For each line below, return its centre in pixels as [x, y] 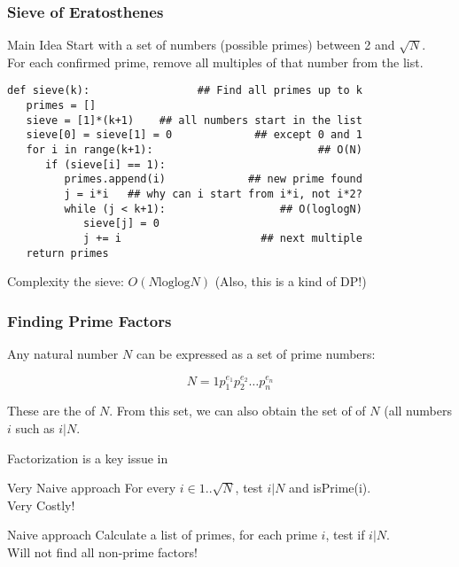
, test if [345, 535]
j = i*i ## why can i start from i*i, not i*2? [213, 194]
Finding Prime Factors [89, 320]
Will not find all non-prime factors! [102, 551]
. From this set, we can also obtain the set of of [237, 411]
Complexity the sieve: [66, 281]
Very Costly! [41, 505]
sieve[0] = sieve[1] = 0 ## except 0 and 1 [194, 135]
